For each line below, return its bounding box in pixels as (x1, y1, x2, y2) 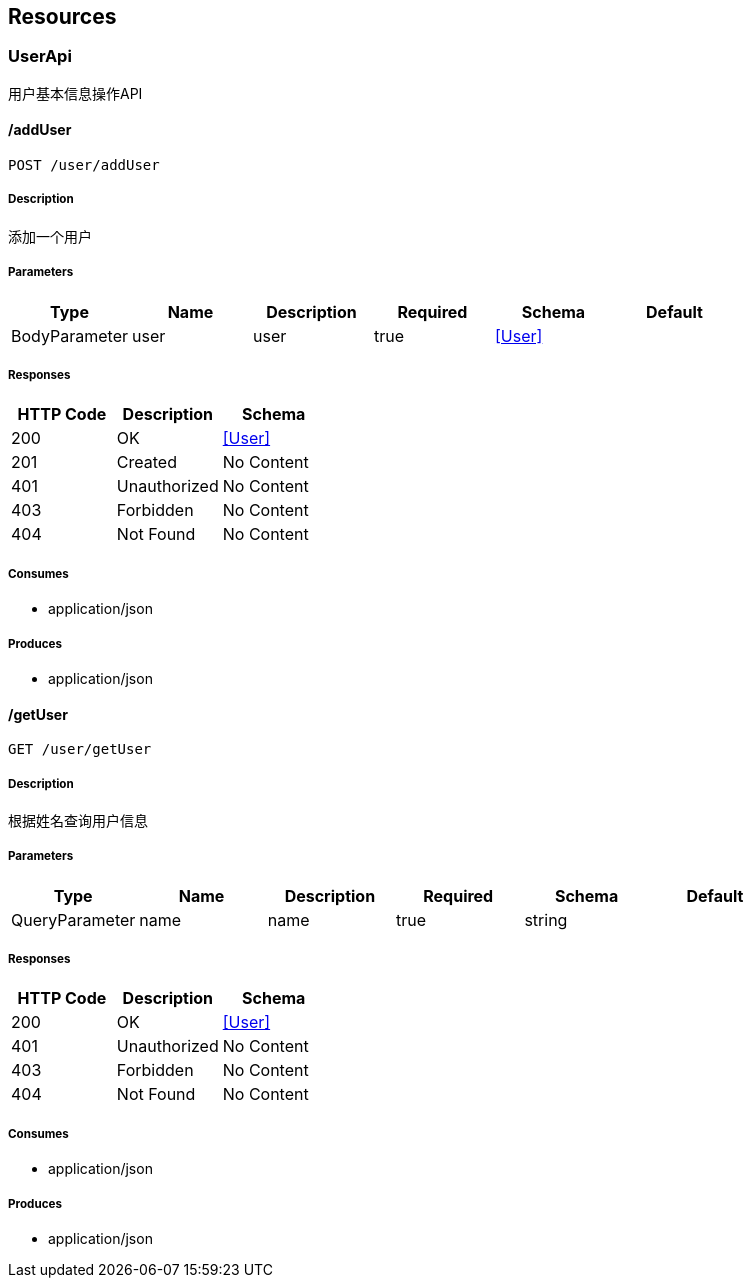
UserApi (8, 46, 72, 67)
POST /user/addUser (8, 157, 160, 174)
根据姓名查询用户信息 (8, 811, 148, 829)
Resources (8, 4, 117, 29)
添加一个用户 (8, 227, 92, 245)
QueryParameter (11, 909, 136, 930)
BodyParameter (11, 325, 128, 346)
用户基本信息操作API (8, 84, 143, 102)
